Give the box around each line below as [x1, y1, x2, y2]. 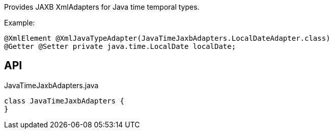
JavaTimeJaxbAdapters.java [4, 81, 99, 90]
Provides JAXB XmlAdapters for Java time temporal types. [4, 3, 200, 11]
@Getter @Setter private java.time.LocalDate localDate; [4, 42, 236, 50]
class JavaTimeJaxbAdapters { [4, 96, 125, 105]
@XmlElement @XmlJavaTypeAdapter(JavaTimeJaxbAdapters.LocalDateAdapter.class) [4, 34, 330, 42]
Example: [4, 18, 35, 27]
